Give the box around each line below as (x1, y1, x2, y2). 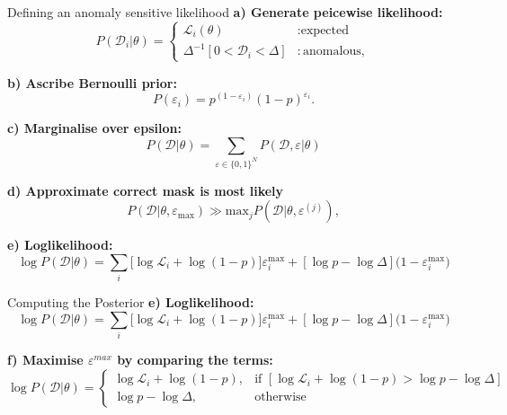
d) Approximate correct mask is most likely (7, 181, 284, 199)
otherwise (254, 391, 307, 404)
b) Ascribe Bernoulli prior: (7, 73, 177, 92)
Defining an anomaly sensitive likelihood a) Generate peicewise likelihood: (7, 3, 443, 21)
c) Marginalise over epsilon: (7, 119, 182, 137)
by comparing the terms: (117, 350, 273, 369)
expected (300, 23, 350, 37)
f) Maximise (7, 350, 84, 369)
